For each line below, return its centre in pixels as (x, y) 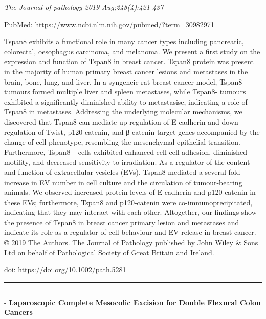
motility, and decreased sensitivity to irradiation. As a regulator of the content (127, 162)
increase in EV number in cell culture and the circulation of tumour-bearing (123, 182)
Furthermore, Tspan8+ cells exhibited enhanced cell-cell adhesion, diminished (126, 152)
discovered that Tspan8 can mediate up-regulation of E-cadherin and (112, 121)
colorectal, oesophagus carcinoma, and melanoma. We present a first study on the (132, 51)
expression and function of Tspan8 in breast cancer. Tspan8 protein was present (129, 61)
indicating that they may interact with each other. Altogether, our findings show (130, 212)
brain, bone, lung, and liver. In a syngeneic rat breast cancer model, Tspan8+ (126, 81)
